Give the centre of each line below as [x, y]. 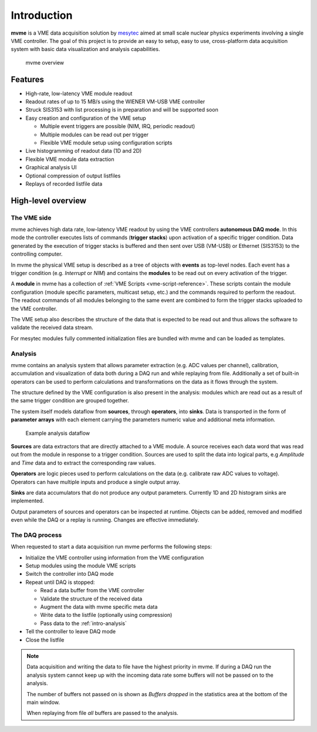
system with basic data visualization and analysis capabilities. [85, 49]
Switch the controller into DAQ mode [70, 574]
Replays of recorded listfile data [64, 184]
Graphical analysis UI [51, 167]
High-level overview [49, 201]
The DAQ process [36, 535]
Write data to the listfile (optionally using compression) [106, 615]
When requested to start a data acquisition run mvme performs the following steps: [112, 547]
